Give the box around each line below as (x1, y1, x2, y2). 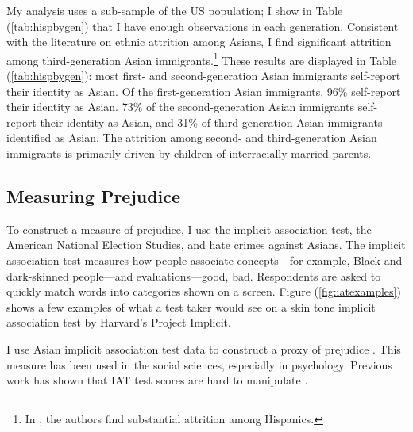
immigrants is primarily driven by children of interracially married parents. (6, 145, 372, 161)
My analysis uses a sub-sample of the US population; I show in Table (6, 2, 343, 18)
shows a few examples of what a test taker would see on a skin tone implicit (6, 298, 376, 315)
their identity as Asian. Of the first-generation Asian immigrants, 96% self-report (6, 82, 401, 99)
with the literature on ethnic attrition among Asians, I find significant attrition (6, 33, 392, 50)
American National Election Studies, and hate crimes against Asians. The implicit (6, 236, 406, 253)
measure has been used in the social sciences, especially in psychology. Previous (6, 356, 392, 373)
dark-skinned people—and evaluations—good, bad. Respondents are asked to (6, 267, 381, 284)
